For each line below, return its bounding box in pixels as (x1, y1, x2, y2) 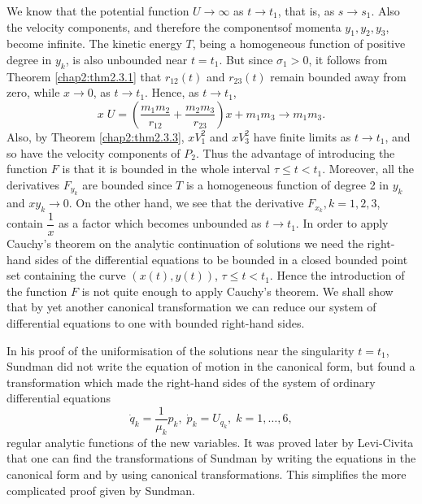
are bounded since (82, 176, 172, 193)
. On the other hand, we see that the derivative (68, 194, 304, 211)
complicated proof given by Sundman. (7, 481, 195, 498)
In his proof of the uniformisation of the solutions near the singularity (7, 341, 355, 358)
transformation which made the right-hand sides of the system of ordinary (7, 373, 376, 390)
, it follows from (308, 50, 388, 67)
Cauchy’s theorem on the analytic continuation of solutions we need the (7, 235, 363, 252)
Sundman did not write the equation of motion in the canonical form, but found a (7, 358, 415, 375)
